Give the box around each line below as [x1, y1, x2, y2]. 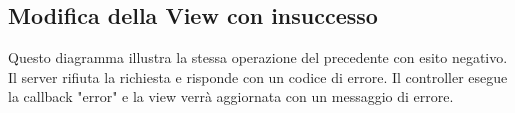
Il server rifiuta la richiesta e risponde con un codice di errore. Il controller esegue [8, 66, 508, 87]
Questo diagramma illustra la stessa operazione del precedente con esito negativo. [8, 47, 508, 68]
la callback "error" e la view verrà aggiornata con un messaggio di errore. [8, 86, 454, 107]
